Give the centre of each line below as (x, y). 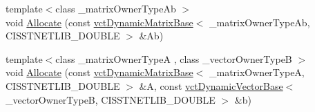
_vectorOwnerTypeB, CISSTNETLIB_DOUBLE (111, 99)
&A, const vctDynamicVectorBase (211, 85)
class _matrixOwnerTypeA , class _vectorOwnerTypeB (174, 58)
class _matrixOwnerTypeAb (116, 8)
